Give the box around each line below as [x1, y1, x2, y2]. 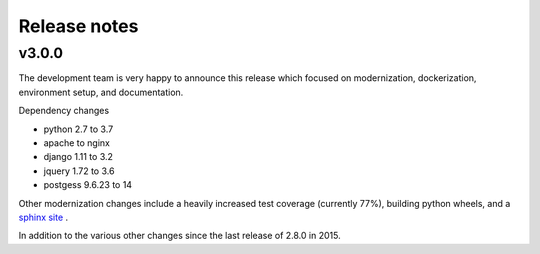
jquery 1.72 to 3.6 [43, 165, 115, 177]
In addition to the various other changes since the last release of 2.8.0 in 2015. [18, 230, 341, 242]
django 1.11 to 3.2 [43, 151, 114, 163]
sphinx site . [18, 211, 69, 223]
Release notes [18, 15, 139, 37]
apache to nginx [43, 136, 110, 149]
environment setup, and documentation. [18, 86, 184, 98]
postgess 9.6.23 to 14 [43, 179, 133, 191]
